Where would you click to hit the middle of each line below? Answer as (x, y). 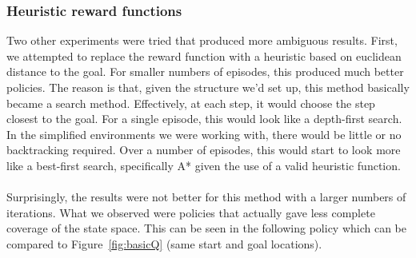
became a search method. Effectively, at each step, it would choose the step (191, 103)
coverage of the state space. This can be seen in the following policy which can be (207, 228)
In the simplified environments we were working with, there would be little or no (204, 134)
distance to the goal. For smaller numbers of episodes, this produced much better (205, 71)
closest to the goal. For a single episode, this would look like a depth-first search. (204, 119)
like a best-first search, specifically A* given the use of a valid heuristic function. (204, 165)
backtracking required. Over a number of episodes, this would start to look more (204, 150)
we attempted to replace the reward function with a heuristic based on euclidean (204, 56)
